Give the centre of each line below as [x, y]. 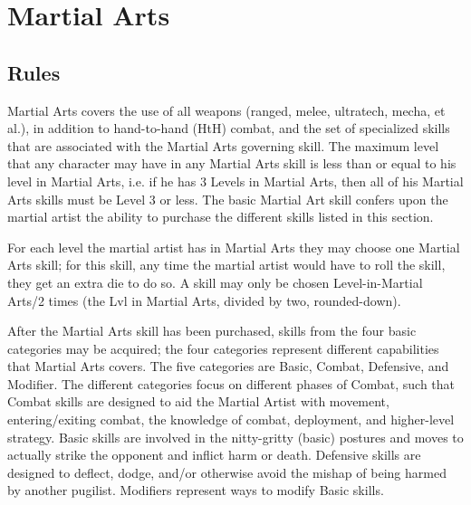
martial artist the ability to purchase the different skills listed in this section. [221, 217]
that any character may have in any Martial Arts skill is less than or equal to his [232, 163]
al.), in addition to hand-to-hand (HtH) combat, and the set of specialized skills [229, 128]
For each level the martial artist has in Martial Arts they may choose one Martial [234, 247]
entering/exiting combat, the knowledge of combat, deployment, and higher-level [231, 419]
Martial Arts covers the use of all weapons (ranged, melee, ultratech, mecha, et [226, 110]
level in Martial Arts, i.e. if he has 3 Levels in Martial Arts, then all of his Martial [235, 181]
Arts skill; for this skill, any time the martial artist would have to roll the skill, [226, 265]
